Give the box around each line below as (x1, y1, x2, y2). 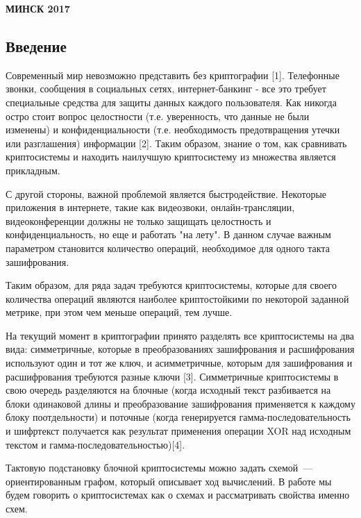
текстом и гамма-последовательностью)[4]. (6, 437, 185, 451)
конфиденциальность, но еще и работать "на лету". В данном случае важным (6, 227, 331, 242)
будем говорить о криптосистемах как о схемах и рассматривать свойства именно (6, 487, 350, 502)
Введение (6, 35, 67, 56)
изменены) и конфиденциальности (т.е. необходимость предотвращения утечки (6, 122, 340, 137)
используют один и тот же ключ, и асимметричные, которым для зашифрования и (6, 356, 353, 370)
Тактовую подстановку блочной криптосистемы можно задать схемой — (6, 460, 313, 475)
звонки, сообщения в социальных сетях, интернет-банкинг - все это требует (6, 81, 326, 96)
